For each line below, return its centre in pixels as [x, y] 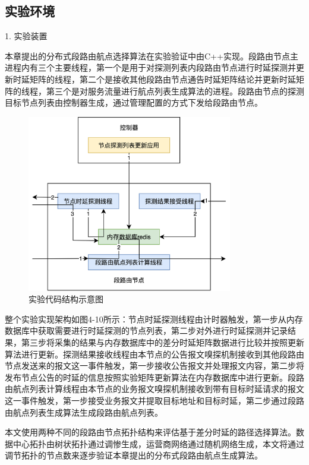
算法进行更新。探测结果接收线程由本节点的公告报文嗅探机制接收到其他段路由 [154, 354]
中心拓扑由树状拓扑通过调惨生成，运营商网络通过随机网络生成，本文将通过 [158, 443]
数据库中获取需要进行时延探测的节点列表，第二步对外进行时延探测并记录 [146, 330]
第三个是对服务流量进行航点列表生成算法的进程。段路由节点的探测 [175, 91]
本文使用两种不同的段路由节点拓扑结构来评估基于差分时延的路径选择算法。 [150, 432]
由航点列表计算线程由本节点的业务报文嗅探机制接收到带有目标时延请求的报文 [154, 389]
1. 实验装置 [26, 36]
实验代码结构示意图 [66, 299]
